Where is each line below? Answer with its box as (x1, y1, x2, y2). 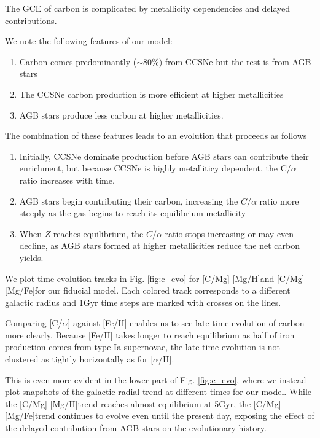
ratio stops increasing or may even (165, 227, 294, 240)
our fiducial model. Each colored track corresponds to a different (48, 284, 291, 297)
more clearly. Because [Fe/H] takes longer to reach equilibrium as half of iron (5, 328, 295, 341)
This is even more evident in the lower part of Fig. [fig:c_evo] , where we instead (5, 373, 306, 386)
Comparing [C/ (5, 316, 63, 329)
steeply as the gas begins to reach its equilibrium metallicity (19, 206, 246, 219)
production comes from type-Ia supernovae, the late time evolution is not (5, 340, 280, 353)
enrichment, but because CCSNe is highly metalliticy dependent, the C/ (19, 162, 291, 174)
